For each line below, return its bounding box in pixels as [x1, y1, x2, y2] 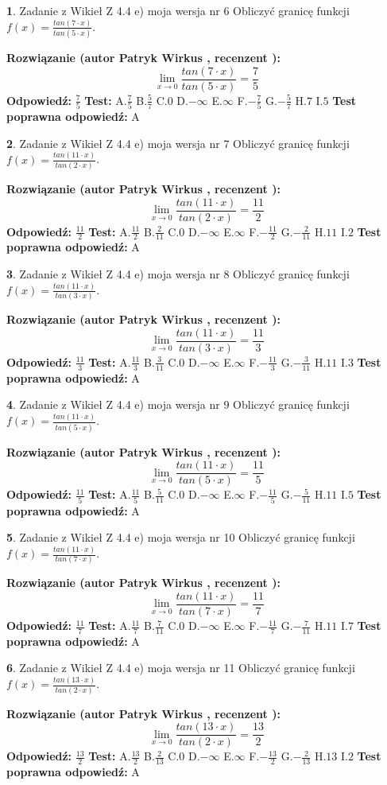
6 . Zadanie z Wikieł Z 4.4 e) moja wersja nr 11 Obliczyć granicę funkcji [6, 659, 355, 676]
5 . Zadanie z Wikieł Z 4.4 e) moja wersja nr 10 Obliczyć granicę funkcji [6, 529, 355, 546]
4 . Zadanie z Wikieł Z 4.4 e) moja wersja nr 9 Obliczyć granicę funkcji [6, 396, 350, 413]
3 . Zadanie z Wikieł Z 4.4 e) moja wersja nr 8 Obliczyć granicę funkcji [6, 266, 350, 282]
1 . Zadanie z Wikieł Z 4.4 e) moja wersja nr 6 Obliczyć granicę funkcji [6, 2, 350, 18]
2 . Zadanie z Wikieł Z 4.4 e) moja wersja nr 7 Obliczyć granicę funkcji [6, 134, 350, 151]
